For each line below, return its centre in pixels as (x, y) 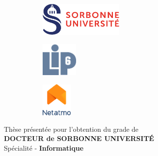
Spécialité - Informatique (44, 148)
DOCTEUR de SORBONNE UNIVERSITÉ (79, 138)
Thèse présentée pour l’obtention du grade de (71, 129)
